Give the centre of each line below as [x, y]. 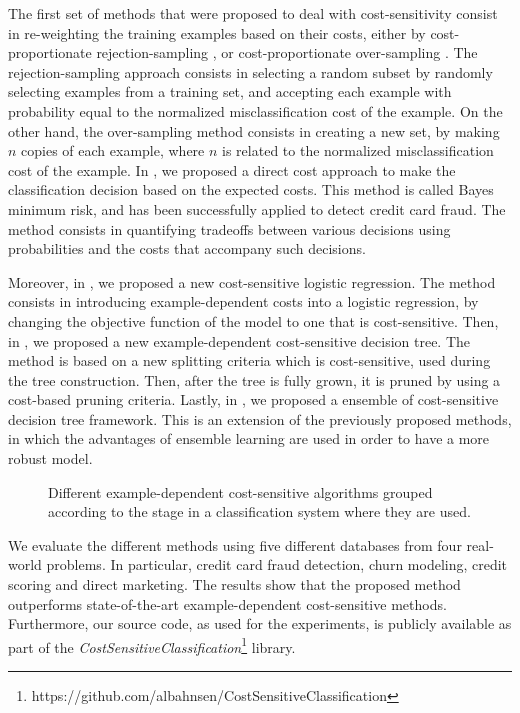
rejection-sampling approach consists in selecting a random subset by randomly [250, 71]
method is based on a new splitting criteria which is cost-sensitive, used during [249, 360]
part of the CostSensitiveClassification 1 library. [152, 645]
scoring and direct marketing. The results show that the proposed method [234, 584]
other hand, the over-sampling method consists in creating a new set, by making [254, 130]
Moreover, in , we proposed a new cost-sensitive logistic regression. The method [252, 281]
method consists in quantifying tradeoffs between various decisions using [229, 228]
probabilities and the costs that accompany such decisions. [187, 248]
